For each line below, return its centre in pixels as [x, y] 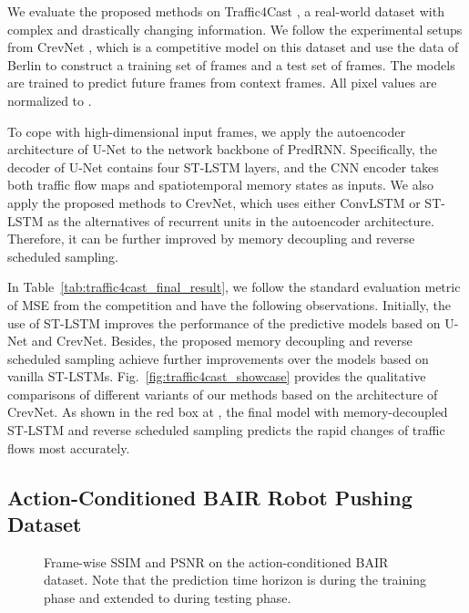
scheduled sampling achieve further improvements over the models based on [218, 358]
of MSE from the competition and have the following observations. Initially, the [229, 304]
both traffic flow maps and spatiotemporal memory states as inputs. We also [221, 185]
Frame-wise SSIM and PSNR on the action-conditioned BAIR [216, 561]
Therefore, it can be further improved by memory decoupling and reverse [211, 239]
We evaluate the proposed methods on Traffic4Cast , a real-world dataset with [226, 11]
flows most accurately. [69, 447]
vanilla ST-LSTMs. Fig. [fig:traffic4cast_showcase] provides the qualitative [217, 376]
